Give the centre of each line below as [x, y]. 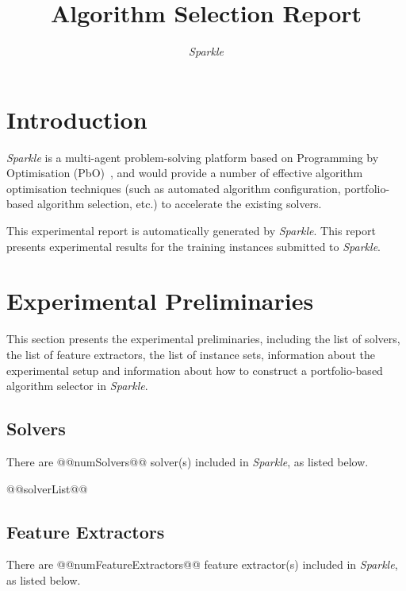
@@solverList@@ [47, 488]
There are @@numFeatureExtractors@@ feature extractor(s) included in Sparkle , [202, 564]
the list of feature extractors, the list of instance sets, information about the [191, 354]
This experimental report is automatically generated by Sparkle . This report [191, 231]
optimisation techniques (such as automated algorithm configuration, [174, 188]
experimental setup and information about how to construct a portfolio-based [195, 370]
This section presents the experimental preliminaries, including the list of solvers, [203, 339]
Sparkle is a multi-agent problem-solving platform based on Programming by [193, 157]
